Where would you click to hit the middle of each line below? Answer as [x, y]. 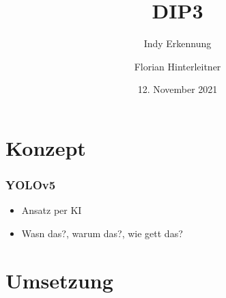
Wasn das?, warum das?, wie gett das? [102, 233]
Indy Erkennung [178, 43]
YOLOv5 [31, 185]
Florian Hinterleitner [178, 66]
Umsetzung [59, 280]
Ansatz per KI [52, 210]
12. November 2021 [178, 89]
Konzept [46, 147]
